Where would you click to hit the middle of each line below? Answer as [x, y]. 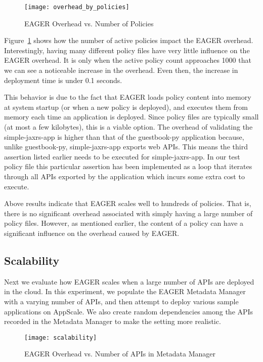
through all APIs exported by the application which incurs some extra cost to [124, 176]
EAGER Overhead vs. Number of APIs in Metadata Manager [120, 354]
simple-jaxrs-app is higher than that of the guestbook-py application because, [124, 136]
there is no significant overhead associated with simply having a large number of [128, 213]
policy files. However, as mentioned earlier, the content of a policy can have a [124, 223]
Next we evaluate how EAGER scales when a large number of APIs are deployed [129, 281]
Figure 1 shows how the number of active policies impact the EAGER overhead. [129, 40]
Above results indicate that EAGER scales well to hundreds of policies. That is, [128, 203]
